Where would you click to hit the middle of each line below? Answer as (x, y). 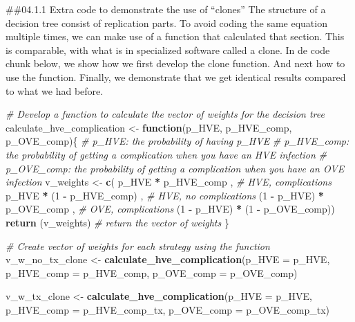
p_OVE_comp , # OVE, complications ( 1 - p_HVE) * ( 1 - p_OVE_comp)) (170, 209)
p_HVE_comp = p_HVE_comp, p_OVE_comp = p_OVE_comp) (152, 272)
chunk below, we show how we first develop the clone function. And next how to (175, 63)
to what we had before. (55, 90)
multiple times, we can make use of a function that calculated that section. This (175, 36)
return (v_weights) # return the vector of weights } (117, 222)
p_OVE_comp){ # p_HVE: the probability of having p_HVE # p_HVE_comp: (177, 141)
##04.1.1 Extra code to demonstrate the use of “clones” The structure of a (166, 9)
